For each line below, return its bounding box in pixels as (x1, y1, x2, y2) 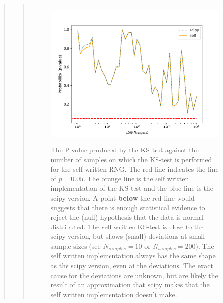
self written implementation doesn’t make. (50, 289, 177, 299)
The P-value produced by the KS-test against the (50, 145, 199, 155)
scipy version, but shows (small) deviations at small (50, 231, 205, 241)
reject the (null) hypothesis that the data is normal (50, 212, 204, 222)
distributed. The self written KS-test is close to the (50, 221, 204, 231)
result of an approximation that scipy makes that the (50, 279, 210, 290)
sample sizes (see (50, 240, 101, 251)
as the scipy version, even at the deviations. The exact (50, 260, 214, 271)
